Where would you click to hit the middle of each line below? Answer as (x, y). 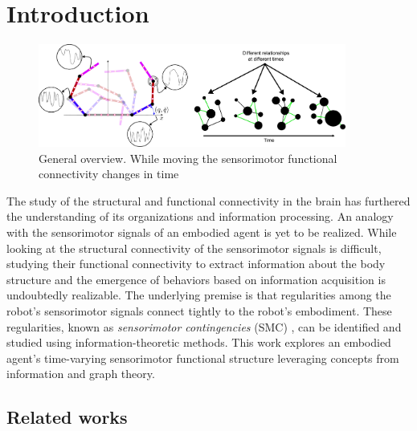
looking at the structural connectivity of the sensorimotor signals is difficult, (194, 248)
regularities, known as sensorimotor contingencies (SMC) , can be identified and (204, 326)
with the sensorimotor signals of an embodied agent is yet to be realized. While (202, 232)
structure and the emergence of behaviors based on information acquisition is (196, 279)
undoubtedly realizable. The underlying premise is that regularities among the (199, 295)
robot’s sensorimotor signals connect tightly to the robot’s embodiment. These (199, 311)
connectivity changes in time (109, 174)
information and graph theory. (81, 374)
